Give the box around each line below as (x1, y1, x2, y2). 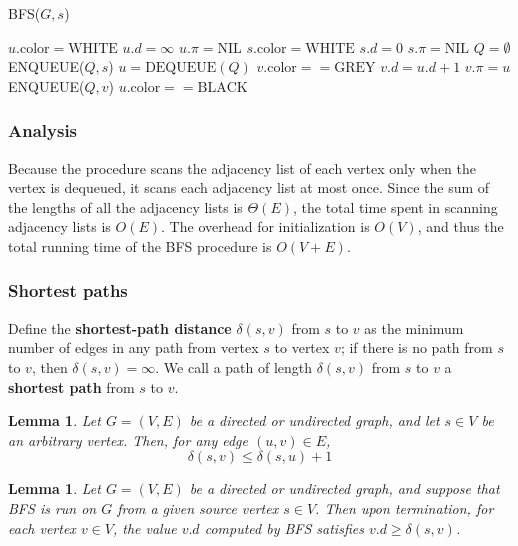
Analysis (8, 118, 78, 143)
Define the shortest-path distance (8, 317, 232, 338)
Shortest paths (8, 278, 128, 303)
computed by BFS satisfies (204, 517, 364, 538)
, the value (112, 517, 177, 538)
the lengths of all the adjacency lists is (8, 196, 243, 217)
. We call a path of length (155, 356, 313, 377)
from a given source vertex (117, 497, 279, 518)
